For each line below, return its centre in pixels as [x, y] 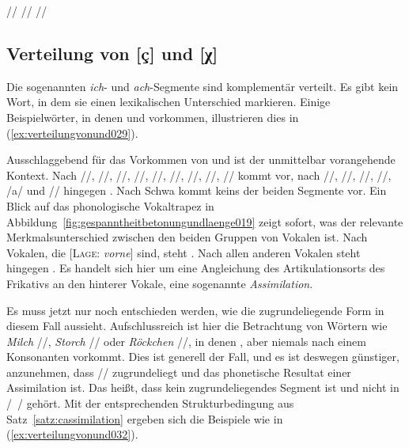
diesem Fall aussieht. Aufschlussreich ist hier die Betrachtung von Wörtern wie [197, 326]
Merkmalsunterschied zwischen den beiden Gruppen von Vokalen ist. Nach [187, 237]
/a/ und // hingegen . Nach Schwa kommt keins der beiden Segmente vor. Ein [197, 190]
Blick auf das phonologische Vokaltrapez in [110, 205]
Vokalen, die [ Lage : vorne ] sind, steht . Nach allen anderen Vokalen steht [184, 252]
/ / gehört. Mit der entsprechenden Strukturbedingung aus [150, 403]
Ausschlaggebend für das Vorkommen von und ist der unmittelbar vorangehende [201, 159]
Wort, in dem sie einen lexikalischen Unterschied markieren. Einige [169, 102]
